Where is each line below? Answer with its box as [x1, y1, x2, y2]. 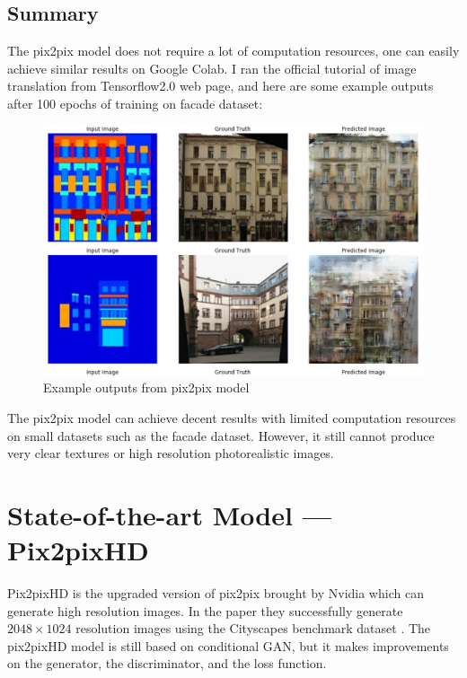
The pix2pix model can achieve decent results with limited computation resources [7, 409, 456, 427]
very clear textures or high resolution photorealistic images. [7, 444, 334, 462]
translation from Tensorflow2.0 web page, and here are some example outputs [7, 76, 434, 95]
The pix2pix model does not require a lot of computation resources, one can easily [7, 41, 460, 60]
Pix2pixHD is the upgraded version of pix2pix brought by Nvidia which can [7, 584, 424, 603]
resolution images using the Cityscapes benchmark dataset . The [75, 619, 431, 638]
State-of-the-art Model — [7, 496, 331, 533]
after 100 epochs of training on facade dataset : [7, 93, 263, 112]
